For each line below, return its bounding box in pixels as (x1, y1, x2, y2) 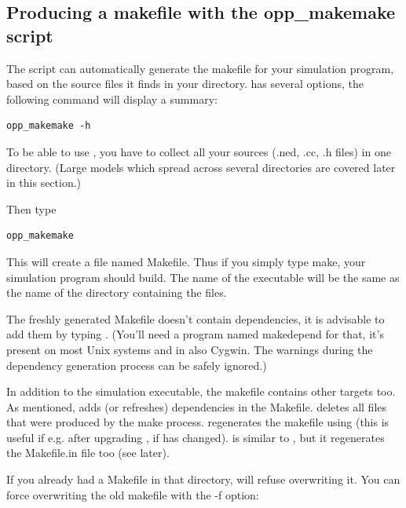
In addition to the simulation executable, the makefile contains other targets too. (6, 383, 396, 400)
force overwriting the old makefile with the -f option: (6, 486, 259, 503)
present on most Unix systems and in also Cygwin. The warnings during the (6, 341, 373, 357)
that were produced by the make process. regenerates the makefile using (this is (6, 414, 390, 430)
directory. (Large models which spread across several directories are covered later (6, 159, 396, 175)
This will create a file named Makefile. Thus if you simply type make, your (6, 253, 366, 269)
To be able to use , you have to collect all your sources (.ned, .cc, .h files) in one (6, 143, 391, 159)
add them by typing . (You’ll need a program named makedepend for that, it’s (6, 326, 384, 342)
